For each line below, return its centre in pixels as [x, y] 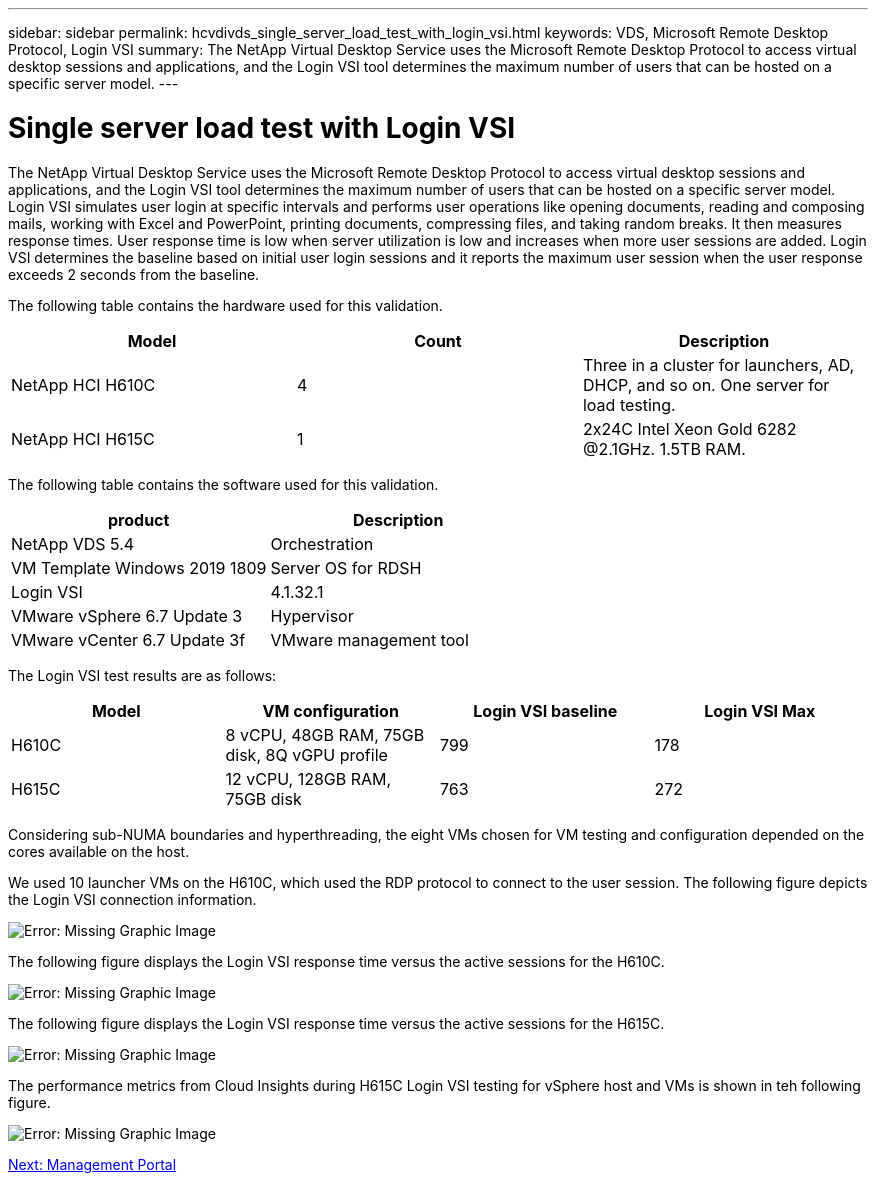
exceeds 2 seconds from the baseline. [134, 274]
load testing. [629, 404]
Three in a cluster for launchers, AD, [718, 364]
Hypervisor [312, 615]
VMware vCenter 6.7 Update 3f [128, 639]
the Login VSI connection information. [132, 899]
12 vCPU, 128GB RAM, [308, 778]
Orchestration [322, 543]
